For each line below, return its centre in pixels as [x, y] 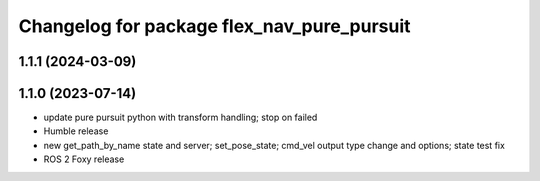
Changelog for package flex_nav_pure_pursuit [214, 26]
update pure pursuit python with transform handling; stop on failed [180, 117]
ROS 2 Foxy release [84, 159]
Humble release [76, 131]
